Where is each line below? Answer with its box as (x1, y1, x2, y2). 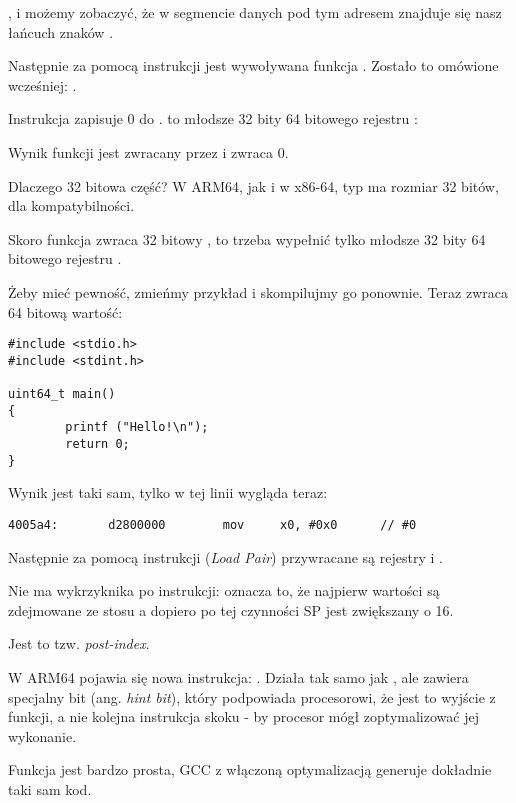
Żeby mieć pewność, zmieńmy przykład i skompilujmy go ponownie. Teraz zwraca (8, 281, 508, 302)
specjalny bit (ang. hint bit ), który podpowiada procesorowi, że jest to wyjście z (8, 686, 496, 707)
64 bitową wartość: (8, 301, 123, 322)
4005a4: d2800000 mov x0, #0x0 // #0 (8, 517, 417, 532)
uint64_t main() (8, 387, 116, 402)
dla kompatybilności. (8, 195, 135, 216)
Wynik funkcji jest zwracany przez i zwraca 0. (8, 141, 289, 162)
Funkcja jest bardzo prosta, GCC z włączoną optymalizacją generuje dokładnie (8, 759, 492, 780)
